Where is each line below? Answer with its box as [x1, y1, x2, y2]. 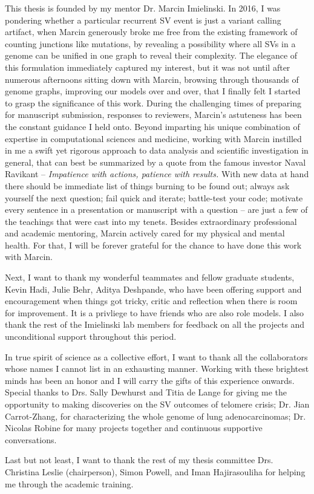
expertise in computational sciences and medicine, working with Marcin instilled [5, 132, 302, 145]
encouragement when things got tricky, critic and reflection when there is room [5, 294, 298, 307]
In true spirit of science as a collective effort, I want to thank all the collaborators [5, 350, 308, 363]
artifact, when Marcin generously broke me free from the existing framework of [5, 25, 298, 38]
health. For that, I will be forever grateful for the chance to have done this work [5, 238, 302, 251]
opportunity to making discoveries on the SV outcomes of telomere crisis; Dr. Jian [5, 398, 310, 410]
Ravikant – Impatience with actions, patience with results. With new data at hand [5, 167, 309, 180]
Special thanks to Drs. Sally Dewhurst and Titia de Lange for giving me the [5, 386, 287, 398]
